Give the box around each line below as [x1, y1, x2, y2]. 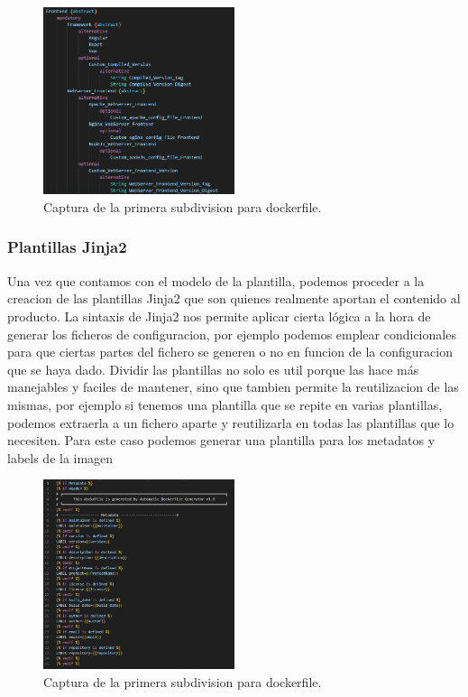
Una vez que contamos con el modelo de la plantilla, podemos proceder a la [7, 271, 425, 290]
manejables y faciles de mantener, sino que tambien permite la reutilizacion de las [7, 377, 459, 396]
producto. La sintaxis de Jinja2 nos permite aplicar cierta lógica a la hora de [7, 306, 431, 325]
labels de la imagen [7, 448, 114, 467]
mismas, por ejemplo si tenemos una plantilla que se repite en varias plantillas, [7, 395, 443, 414]
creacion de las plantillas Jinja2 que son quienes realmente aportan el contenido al [7, 289, 461, 308]
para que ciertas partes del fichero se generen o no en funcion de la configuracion [7, 342, 453, 361]
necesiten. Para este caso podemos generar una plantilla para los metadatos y [7, 431, 436, 450]
